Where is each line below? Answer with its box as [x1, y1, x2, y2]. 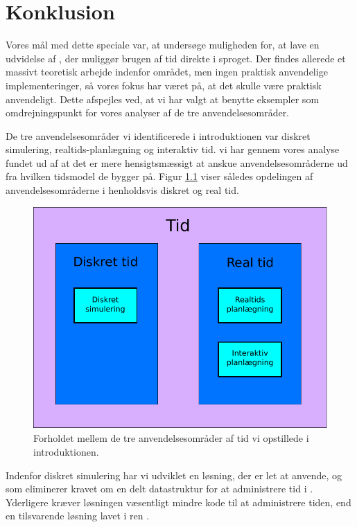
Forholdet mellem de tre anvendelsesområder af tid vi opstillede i [33, 431, 309, 445]
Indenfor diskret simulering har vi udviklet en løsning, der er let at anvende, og [6, 467, 342, 482]
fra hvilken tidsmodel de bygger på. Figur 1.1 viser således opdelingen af [6, 169, 313, 184]
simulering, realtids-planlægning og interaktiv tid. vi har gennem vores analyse [6, 142, 340, 157]
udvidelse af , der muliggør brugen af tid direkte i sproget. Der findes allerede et [6, 51, 346, 65]
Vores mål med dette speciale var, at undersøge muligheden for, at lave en [6, 37, 320, 52]
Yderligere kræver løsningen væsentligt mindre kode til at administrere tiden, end [6, 494, 351, 509]
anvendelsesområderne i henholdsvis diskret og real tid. [6, 183, 239, 197]
